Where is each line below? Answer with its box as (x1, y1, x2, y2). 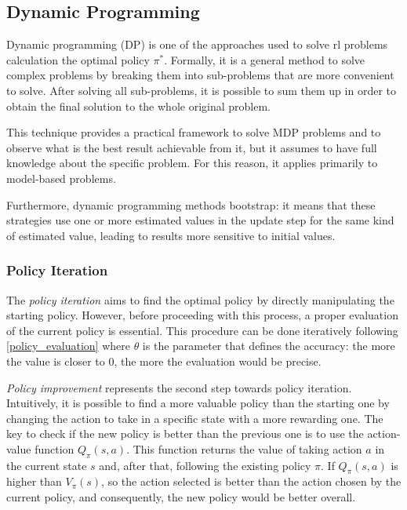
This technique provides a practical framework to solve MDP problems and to (6, 124, 381, 140)
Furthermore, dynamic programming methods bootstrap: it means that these (6, 196, 376, 213)
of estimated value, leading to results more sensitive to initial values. (6, 227, 336, 243)
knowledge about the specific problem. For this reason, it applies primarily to (6, 155, 378, 171)
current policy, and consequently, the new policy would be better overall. (6, 489, 356, 505)
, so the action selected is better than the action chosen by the (101, 473, 402, 490)
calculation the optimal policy (6, 51, 150, 67)
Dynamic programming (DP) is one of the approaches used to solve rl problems (6, 36, 388, 53)
